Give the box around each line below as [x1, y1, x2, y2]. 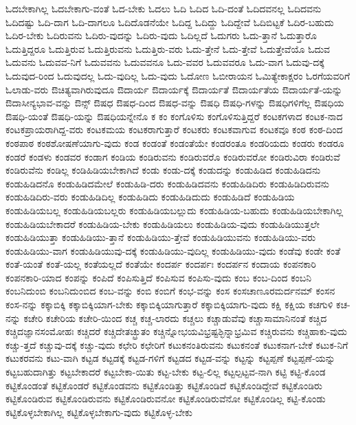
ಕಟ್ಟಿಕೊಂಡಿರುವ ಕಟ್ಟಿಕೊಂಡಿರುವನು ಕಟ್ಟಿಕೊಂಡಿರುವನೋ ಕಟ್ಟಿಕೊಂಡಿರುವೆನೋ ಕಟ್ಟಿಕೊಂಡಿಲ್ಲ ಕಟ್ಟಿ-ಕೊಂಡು [5, 391, 326, 406]
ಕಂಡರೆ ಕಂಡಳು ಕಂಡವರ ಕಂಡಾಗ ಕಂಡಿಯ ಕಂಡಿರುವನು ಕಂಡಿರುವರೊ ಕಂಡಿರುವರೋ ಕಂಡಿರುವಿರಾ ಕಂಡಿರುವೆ [5, 149, 340, 163]
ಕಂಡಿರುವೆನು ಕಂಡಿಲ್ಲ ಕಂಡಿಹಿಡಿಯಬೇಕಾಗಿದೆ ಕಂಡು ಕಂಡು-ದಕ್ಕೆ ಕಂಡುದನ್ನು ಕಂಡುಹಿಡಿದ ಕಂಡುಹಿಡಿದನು [5, 163, 321, 177]
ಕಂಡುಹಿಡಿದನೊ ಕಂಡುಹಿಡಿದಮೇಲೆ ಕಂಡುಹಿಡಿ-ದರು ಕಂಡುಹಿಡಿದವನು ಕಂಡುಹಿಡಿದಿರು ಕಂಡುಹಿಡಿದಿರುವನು [5, 176, 329, 190]
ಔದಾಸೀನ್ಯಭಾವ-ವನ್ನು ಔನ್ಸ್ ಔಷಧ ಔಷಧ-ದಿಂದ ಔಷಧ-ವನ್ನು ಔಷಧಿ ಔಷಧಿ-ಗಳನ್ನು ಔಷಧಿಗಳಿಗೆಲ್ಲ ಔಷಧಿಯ [5, 95, 344, 110]
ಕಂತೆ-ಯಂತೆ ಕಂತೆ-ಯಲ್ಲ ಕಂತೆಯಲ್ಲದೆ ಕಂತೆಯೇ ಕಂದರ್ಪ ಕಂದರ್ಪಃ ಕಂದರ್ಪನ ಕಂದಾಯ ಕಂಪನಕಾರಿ [5, 257, 316, 271]
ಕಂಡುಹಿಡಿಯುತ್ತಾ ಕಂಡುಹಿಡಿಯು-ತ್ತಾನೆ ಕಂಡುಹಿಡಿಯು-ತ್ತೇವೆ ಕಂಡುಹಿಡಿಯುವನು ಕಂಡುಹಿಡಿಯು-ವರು [5, 230, 316, 244]
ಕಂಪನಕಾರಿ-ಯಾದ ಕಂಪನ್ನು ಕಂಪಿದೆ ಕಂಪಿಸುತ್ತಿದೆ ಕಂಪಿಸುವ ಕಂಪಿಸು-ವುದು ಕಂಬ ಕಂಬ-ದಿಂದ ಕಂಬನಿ [5, 270, 312, 284]
